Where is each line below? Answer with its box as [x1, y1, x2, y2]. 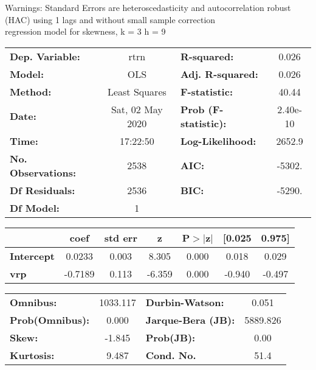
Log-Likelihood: [180, 133, 256, 148]
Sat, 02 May [111, 102, 163, 116]
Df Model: [10, 200, 60, 215]
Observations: [10, 165, 77, 180]
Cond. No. [145, 347, 196, 362]
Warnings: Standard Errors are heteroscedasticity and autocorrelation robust [5, 1, 291, 13]
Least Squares [107, 84, 167, 99]
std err [104, 230, 137, 245]
